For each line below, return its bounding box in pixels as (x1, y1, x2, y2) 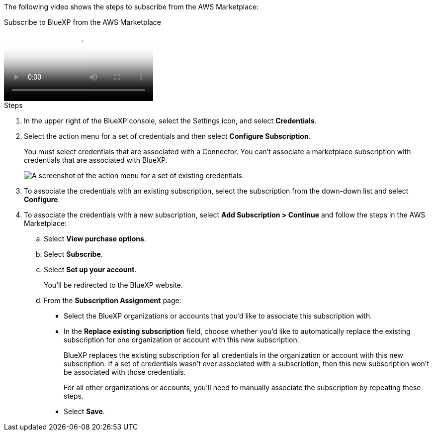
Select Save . (64, 407, 105, 416)
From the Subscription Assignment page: (44, 296, 181, 305)
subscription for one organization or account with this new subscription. (64, 335, 299, 344)
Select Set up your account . (44, 265, 137, 274)
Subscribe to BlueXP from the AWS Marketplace (4, 18, 161, 26)
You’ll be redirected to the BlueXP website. (44, 281, 183, 289)
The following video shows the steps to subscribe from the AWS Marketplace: (4, 2, 259, 11)
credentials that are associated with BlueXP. (24, 156, 168, 164)
